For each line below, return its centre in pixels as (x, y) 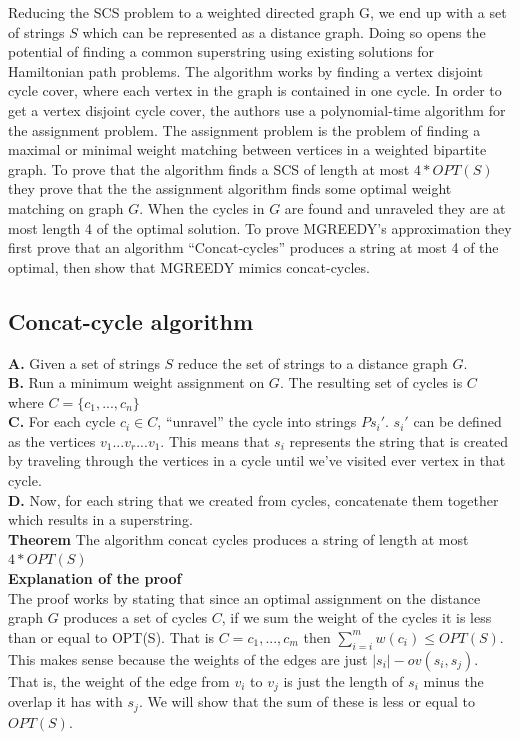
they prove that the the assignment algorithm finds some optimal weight (230, 188)
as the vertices (52, 440)
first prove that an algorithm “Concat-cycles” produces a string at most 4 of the (253, 247)
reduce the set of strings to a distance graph (312, 362)
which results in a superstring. (100, 519)
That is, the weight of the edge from (119, 680)
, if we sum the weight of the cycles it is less (356, 617)
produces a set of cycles (135, 617)
